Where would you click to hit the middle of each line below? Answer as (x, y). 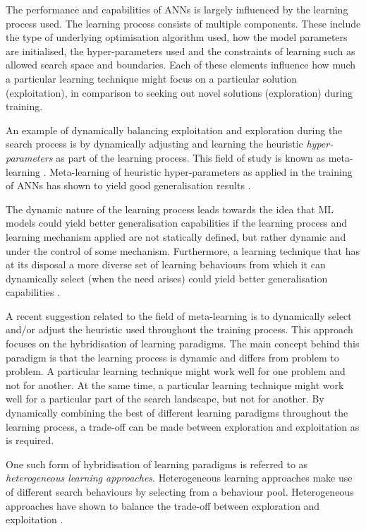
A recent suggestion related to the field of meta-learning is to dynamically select (179, 315)
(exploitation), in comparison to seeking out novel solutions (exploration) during (179, 92)
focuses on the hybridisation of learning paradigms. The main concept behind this (183, 344)
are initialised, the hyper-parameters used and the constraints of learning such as (181, 50)
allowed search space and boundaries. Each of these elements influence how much (181, 65)
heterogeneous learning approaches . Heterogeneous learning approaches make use (179, 478)
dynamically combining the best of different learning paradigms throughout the (177, 413)
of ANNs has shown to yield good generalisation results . (128, 185)
